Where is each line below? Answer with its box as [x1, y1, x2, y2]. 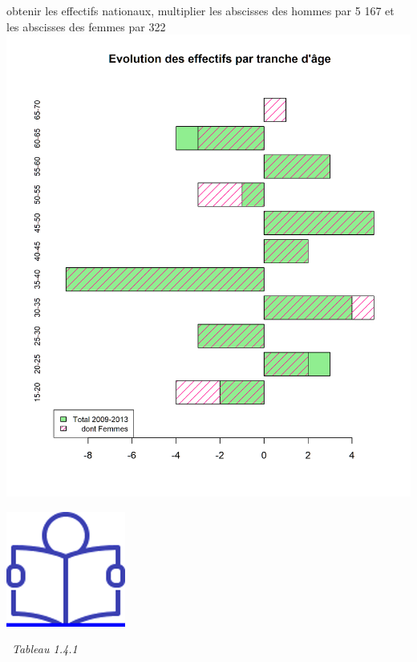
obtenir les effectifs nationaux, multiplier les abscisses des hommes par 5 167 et [6, 2, 395, 18]
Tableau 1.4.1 [12, 640, 78, 657]
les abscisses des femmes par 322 [6, 18, 166, 35]
